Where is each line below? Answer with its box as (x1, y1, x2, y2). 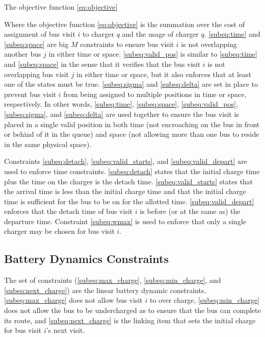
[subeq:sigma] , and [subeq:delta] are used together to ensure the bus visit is (4, 108, 239, 119)
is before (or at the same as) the (140, 206, 241, 216)
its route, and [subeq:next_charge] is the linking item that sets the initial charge (4, 315, 256, 325)
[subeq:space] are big (4, 38, 69, 49)
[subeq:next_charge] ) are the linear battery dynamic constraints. (4, 284, 206, 295)
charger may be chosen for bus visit (4, 226, 115, 236)
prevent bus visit (4, 88, 57, 99)
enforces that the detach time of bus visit (4, 206, 133, 216)
